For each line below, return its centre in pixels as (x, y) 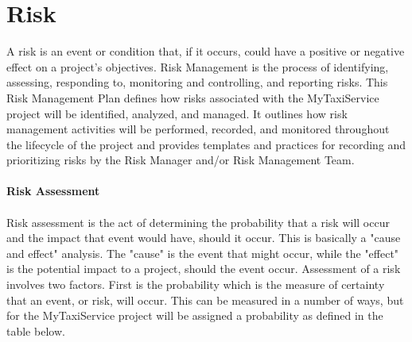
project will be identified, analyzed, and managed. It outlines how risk (177, 113)
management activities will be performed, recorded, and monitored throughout (198, 129)
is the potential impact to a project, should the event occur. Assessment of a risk (204, 269)
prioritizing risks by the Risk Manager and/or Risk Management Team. (181, 160)
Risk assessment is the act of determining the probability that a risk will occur (198, 222)
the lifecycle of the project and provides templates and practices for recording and (206, 144)
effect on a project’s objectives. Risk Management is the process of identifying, (198, 66)
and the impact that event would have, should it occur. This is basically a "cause (204, 238)
